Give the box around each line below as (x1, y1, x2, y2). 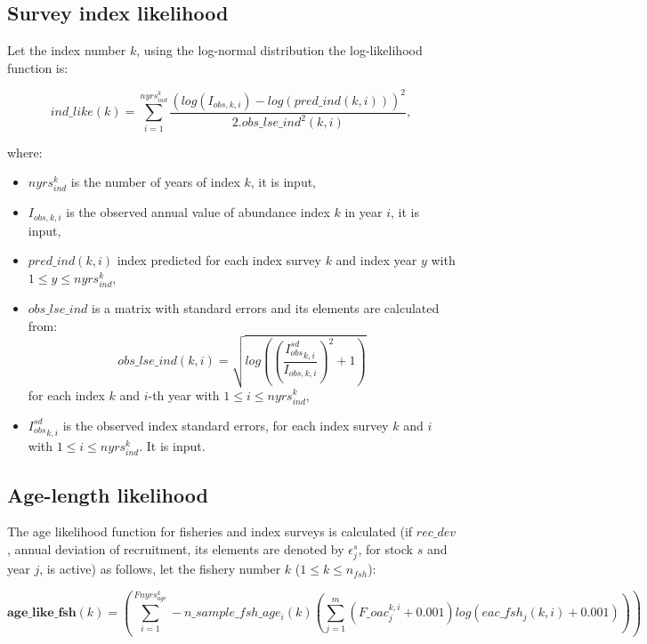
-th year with (148, 385, 220, 404)
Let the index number (7, 41, 126, 60)
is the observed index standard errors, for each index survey (62, 415, 389, 434)
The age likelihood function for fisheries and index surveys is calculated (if (7, 522, 413, 541)
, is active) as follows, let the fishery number (39, 559, 281, 578)
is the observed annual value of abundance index (66, 203, 330, 221)
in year (344, 203, 383, 221)
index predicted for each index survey (117, 251, 321, 270)
